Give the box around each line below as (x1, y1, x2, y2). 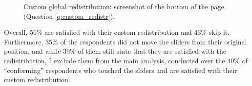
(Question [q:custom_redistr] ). (23, 11, 115, 21)
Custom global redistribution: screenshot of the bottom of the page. (23, 1, 226, 11)
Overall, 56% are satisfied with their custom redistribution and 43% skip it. (4, 27, 230, 37)
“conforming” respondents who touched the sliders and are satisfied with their (4, 65, 237, 75)
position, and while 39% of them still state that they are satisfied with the (4, 46, 227, 56)
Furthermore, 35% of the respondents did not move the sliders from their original (4, 36, 247, 46)
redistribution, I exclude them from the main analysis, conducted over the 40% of (4, 55, 248, 65)
